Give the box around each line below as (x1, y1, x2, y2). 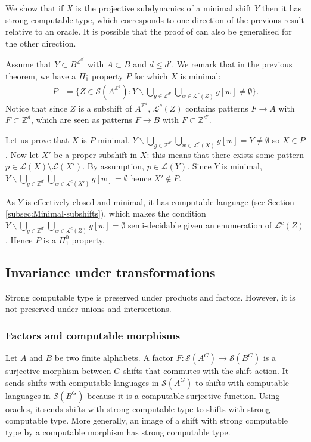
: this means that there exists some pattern (147, 148, 304, 160)
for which (133, 70, 168, 82)
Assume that (5, 58, 52, 70)
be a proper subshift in (54, 148, 138, 160)
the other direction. (5, 36, 76, 49)
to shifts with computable (195, 376, 289, 388)
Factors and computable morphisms (5, 327, 181, 342)
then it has (262, 2, 302, 14)
